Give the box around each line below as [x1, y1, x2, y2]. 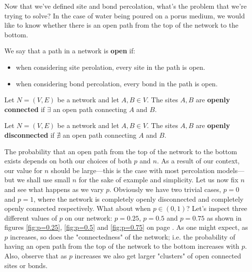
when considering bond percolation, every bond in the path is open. [16, 78, 218, 88]
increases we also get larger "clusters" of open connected [74, 251, 241, 261]
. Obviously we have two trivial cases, [109, 184, 221, 194]
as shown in [207, 212, 242, 223]
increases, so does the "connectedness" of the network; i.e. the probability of [10, 231, 235, 241]
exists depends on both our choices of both [4, 156, 132, 166]
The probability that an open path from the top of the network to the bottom [4, 146, 237, 156]
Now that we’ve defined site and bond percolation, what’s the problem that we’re [4, 1, 247, 11]
